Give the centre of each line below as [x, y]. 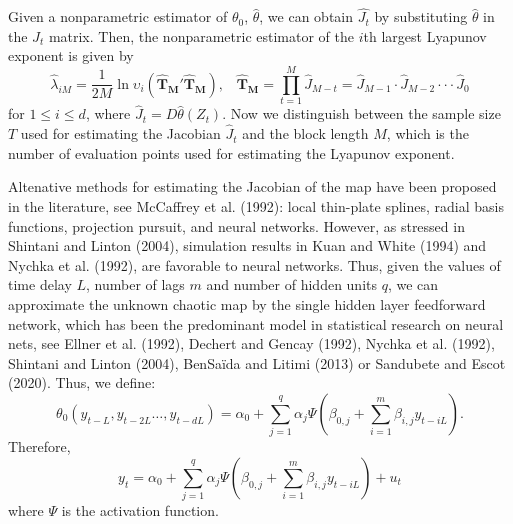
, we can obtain [306, 16]
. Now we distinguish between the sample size [361, 113]
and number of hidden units [291, 284]
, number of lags [135, 284]
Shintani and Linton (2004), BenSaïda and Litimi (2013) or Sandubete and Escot [257, 362]
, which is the [427, 133]
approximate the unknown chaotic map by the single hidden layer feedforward [247, 303]
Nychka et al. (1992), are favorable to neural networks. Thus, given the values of [254, 264]
